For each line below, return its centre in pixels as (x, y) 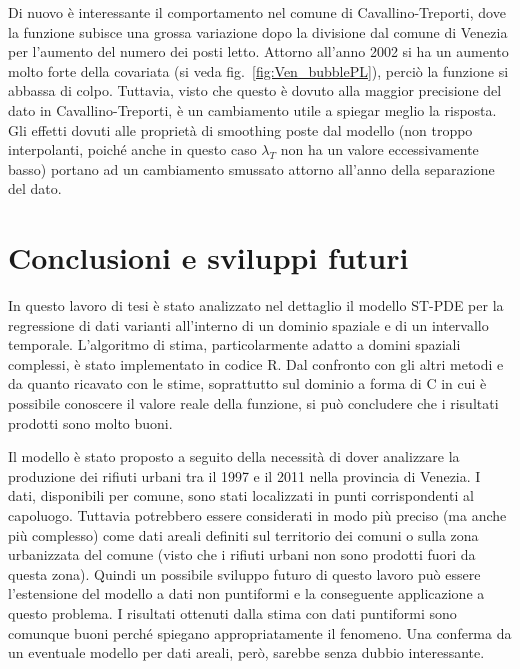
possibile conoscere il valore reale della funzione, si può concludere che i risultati (253, 403)
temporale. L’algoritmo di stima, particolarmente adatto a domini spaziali (234, 344)
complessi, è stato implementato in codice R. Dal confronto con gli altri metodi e (256, 363)
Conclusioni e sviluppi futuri (208, 257)
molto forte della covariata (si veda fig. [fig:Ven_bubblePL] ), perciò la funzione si (258, 70)
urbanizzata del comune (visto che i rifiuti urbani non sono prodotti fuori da (242, 554)
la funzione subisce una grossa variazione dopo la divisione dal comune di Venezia (258, 31)
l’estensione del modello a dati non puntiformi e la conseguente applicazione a (246, 593)
